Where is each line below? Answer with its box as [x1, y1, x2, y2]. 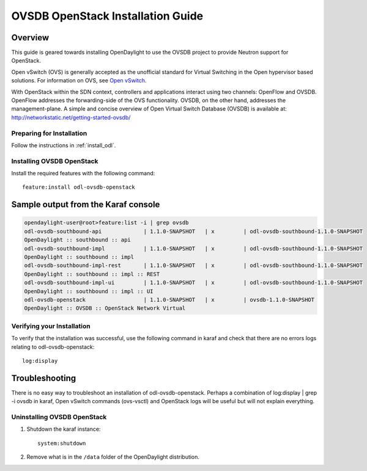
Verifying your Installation [11, 321, 91, 330]
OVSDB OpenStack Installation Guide [11, 9, 204, 23]
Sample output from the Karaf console [11, 199, 160, 210]
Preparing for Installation [11, 129, 87, 137]
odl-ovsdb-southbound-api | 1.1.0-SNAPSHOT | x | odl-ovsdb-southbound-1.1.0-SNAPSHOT [24, 228, 363, 235]
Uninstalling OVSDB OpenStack [11, 412, 107, 421]
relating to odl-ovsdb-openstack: [11, 343, 95, 351]
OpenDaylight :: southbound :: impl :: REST [24, 271, 160, 277]
